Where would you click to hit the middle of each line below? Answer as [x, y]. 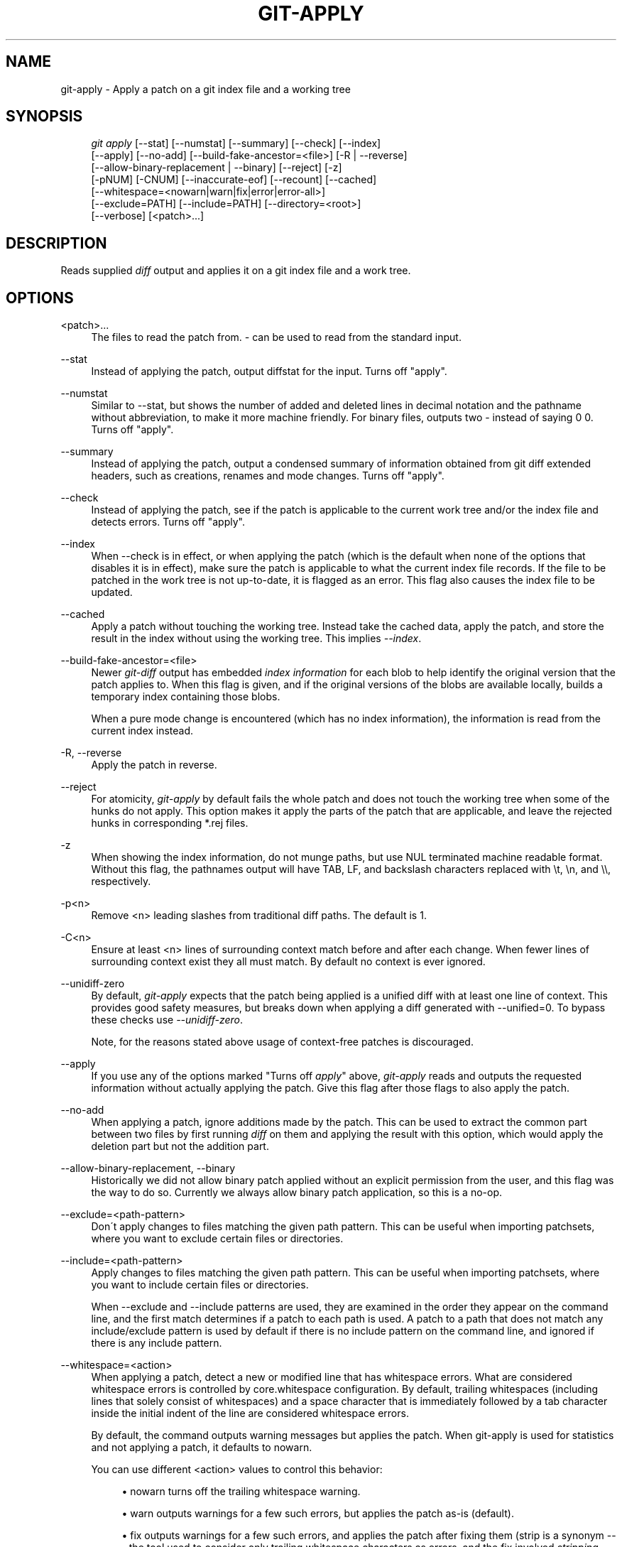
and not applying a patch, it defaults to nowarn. [202, 1448]
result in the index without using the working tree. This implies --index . [256, 639]
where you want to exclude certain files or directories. [217, 1239]
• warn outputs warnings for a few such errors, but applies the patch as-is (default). [318, 1514]
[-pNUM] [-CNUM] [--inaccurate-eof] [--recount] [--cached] [234, 180]
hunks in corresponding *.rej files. [170, 823]
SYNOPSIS [44, 116]
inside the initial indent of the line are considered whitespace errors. [250, 1413]
